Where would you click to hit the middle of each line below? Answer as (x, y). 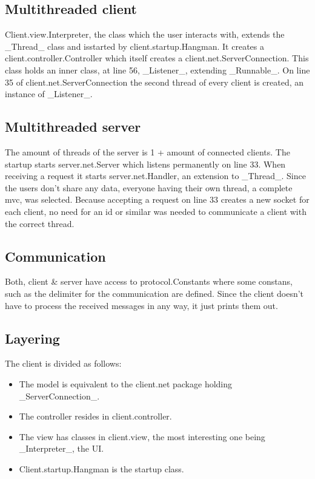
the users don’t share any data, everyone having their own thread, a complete (149, 187)
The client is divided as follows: (63, 363)
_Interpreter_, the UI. (61, 448)
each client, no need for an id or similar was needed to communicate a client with (156, 211)
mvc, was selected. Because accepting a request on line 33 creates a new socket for (157, 199)
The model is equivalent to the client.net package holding (126, 383)
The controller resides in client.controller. (95, 416)
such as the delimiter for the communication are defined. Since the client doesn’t (154, 293)
